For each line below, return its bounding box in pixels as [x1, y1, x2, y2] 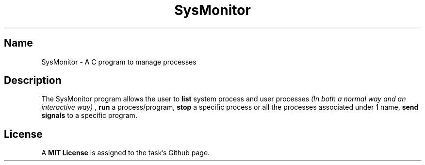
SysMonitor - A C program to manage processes [41, 57, 196, 66]
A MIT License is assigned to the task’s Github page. [41, 148, 210, 157]
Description [4, 74, 62, 87]
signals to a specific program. [41, 111, 137, 120]
